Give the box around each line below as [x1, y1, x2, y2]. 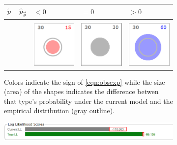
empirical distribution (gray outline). [4, 105, 115, 116]
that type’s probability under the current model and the [4, 96, 173, 106]
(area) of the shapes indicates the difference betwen [4, 86, 159, 97]
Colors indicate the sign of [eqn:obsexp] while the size [4, 76, 165, 87]
